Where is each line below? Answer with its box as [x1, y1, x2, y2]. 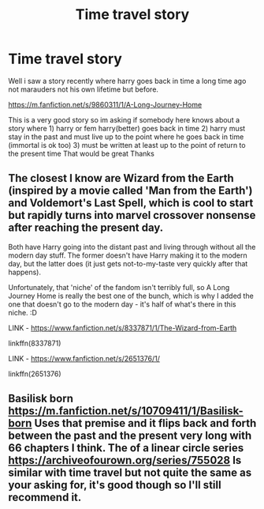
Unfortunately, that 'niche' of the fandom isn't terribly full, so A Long [8, 282, 230, 292]
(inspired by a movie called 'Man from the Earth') [8, 184, 254, 198]
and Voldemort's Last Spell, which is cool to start [8, 196, 254, 210]
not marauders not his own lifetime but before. [8, 85, 159, 94]
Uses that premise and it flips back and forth [34, 417, 257, 430]
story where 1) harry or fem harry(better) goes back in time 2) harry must [8, 123, 246, 133]
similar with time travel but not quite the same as [8, 466, 252, 480]
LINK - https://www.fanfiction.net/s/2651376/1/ [8, 353, 160, 363]
